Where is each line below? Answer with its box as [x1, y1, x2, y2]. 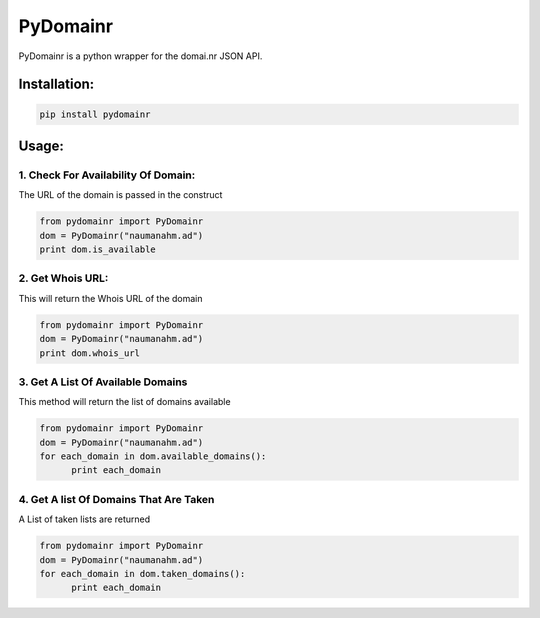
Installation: [18, 76, 95, 93]
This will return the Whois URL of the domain [18, 292, 204, 304]
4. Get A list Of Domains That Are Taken [18, 492, 215, 506]
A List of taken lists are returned [18, 513, 151, 525]
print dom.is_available [39, 244, 157, 255]
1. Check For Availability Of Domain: [18, 168, 196, 182]
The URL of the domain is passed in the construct [18, 189, 223, 201]
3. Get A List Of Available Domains [18, 375, 188, 389]
